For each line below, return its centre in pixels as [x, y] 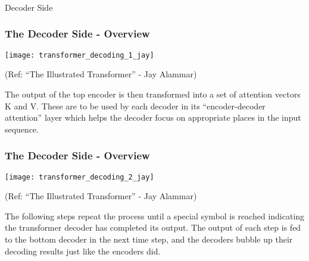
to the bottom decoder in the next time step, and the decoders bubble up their [149, 239]
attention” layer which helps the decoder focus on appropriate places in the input [153, 117]
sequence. [22, 129]
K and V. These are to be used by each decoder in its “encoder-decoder [135, 106]
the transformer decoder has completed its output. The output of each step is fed [153, 227]
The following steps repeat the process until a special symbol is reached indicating [155, 216]
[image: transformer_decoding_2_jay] [79, 177]
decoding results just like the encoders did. [83, 251]
